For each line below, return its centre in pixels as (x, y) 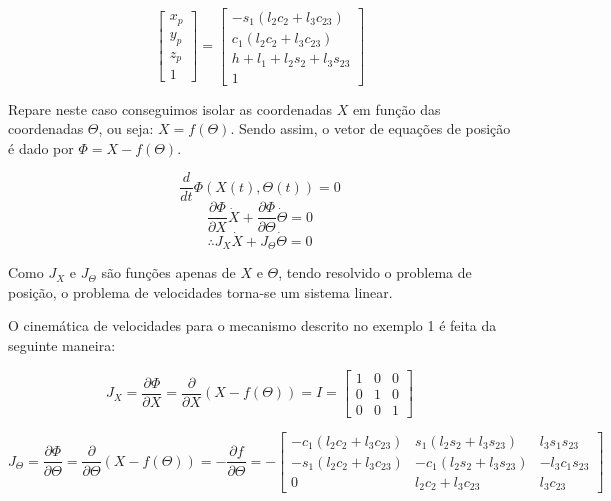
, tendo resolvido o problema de (375, 272)
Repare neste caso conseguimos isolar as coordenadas (170, 108)
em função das (396, 108)
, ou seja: (126, 128)
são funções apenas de (168, 272)
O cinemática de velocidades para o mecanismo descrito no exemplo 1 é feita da (252, 325)
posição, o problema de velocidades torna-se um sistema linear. (200, 291)
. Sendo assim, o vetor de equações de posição (370, 128)
